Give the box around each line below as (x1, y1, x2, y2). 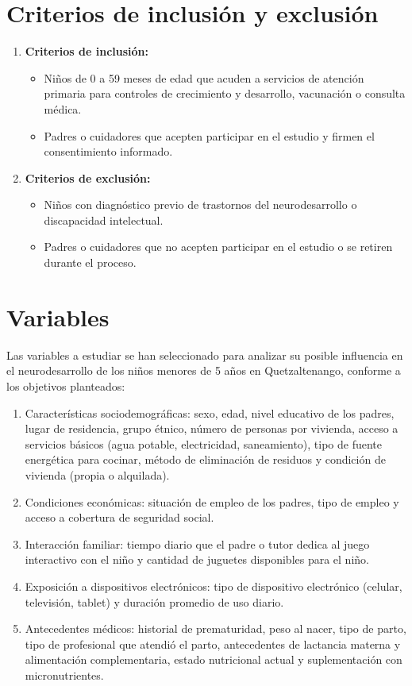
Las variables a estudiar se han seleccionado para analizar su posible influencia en (6, 346, 403, 363)
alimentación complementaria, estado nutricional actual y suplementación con (25, 651, 402, 668)
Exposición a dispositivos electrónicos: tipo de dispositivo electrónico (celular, (25, 577, 402, 594)
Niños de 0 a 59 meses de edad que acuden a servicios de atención (44, 69, 364, 86)
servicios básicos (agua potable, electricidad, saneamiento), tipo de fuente (25, 435, 383, 452)
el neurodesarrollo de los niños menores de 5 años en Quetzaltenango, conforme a (6, 362, 401, 379)
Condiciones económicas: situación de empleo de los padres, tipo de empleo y (25, 493, 399, 510)
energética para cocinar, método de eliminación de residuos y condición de (25, 451, 386, 468)
